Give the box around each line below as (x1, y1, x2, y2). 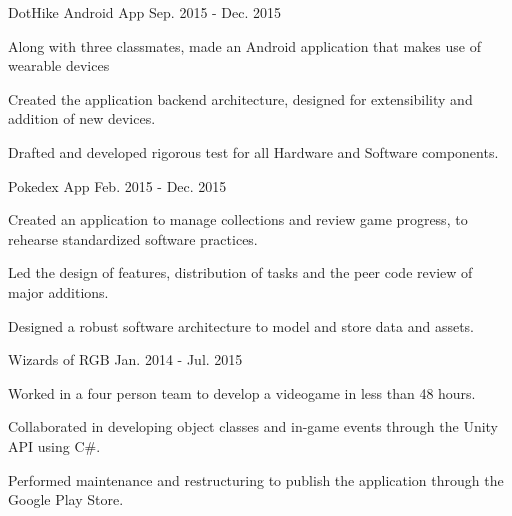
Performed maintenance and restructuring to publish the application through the (8, 469, 504, 490)
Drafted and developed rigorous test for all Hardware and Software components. (8, 141, 499, 162)
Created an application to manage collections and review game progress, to (8, 209, 468, 230)
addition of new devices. (8, 108, 156, 129)
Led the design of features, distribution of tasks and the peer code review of (8, 262, 473, 283)
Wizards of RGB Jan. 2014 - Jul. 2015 (8, 349, 243, 370)
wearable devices (8, 55, 110, 76)
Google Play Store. (8, 489, 124, 510)
